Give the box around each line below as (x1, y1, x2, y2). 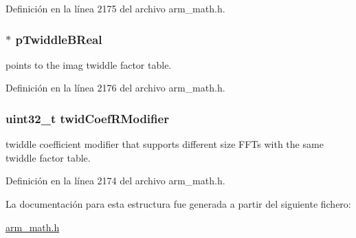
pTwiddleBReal (15, 30, 102, 47)
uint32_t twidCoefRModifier (5, 109, 169, 127)
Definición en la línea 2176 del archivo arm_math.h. (5, 80, 225, 95)
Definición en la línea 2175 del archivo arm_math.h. (5, 1, 225, 15)
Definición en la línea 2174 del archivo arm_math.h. (5, 173, 225, 188)
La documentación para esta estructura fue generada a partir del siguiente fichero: (5, 197, 351, 210)
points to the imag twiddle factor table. (5, 57, 172, 72)
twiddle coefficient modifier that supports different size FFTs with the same (5, 137, 324, 151)
